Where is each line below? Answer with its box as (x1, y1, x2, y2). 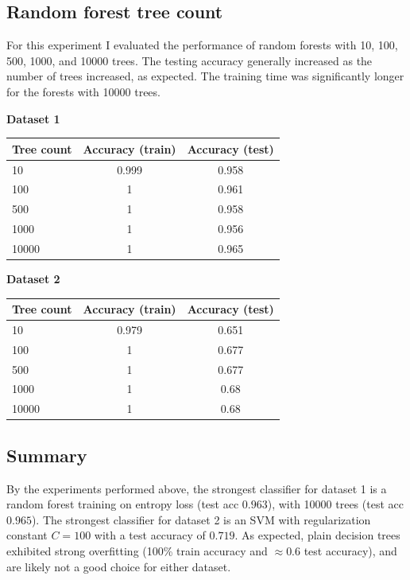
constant (6, 527, 48, 543)
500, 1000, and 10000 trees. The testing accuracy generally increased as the (6, 52, 373, 68)
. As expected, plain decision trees (234, 527, 400, 543)
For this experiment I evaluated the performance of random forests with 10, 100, (6, 37, 398, 53)
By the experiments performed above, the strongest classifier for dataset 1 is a (6, 480, 387, 496)
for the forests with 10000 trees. (6, 83, 161, 99)
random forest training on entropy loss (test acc (6, 496, 239, 512)
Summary (6, 442, 87, 467)
